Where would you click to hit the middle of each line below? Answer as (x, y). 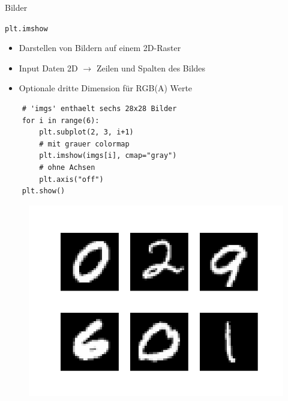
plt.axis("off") (71, 179)
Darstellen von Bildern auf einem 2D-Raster (100, 48)
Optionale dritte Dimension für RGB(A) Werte (106, 88)
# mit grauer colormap (84, 144)
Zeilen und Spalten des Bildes (151, 68)
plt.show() (43, 191)
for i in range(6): (61, 120)
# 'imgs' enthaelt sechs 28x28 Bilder (99, 109)
